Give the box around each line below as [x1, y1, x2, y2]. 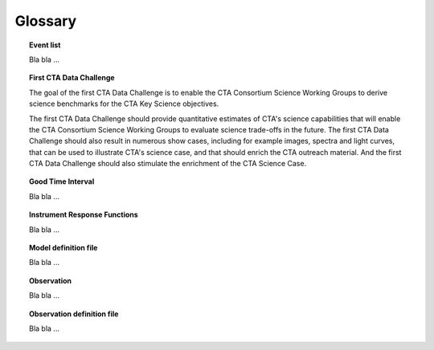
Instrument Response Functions [29, 210, 138, 220]
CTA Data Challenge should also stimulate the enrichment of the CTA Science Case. [29, 159, 307, 169]
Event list [29, 40, 61, 50]
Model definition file [29, 243, 98, 253]
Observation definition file [29, 309, 119, 319]
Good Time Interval [29, 177, 95, 186]
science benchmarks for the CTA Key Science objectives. [29, 99, 219, 108]
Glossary [14, 12, 77, 30]
